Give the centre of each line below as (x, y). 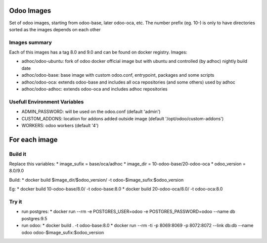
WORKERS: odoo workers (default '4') (60, 125)
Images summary (30, 42)
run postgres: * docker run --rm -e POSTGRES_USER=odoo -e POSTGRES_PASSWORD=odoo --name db (128, 212)
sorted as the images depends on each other (55, 29)
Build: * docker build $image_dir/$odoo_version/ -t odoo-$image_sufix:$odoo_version (96, 180)
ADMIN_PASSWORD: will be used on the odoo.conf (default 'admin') (91, 112)
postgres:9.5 (34, 218)
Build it (18, 154)
